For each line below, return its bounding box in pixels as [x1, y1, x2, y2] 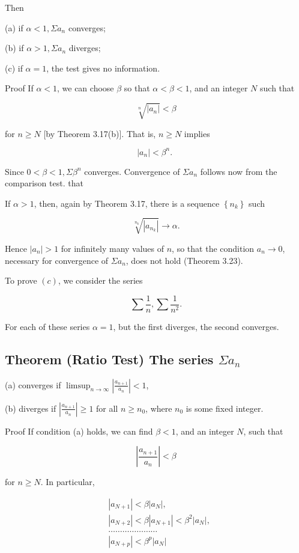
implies [184, 127, 210, 139]
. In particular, [40, 475, 95, 488]
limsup [65, 381, 91, 390]
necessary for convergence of [5, 254, 109, 266]
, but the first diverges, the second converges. [113, 320, 279, 332]
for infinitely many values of [61, 242, 165, 254]
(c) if [5, 61, 23, 74]
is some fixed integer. [186, 402, 264, 414]
